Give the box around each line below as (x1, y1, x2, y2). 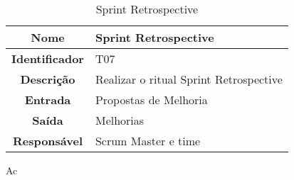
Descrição (20, 71, 75, 87)
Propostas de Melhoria (95, 91, 208, 108)
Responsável (12, 133, 83, 149)
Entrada (24, 91, 71, 108)
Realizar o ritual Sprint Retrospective (95, 71, 283, 87)
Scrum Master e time (95, 133, 201, 149)
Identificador (11, 50, 84, 67)
